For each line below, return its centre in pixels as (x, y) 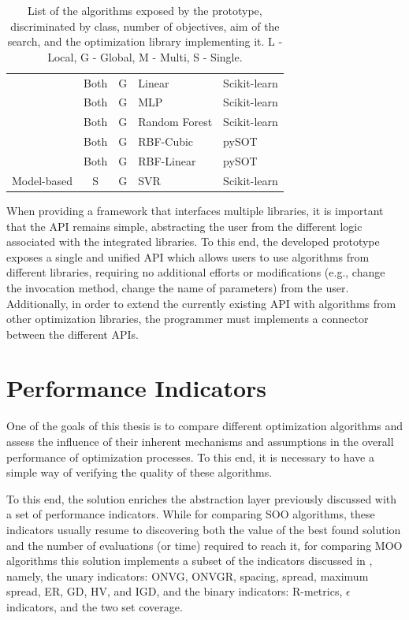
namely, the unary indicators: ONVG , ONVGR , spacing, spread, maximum (188, 575)
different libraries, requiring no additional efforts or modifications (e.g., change (196, 272)
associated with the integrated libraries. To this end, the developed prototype (193, 241)
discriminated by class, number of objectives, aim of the (145, 26)
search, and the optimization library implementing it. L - (145, 41)
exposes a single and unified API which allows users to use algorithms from (188, 256)
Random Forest (175, 122)
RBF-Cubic (166, 141)
